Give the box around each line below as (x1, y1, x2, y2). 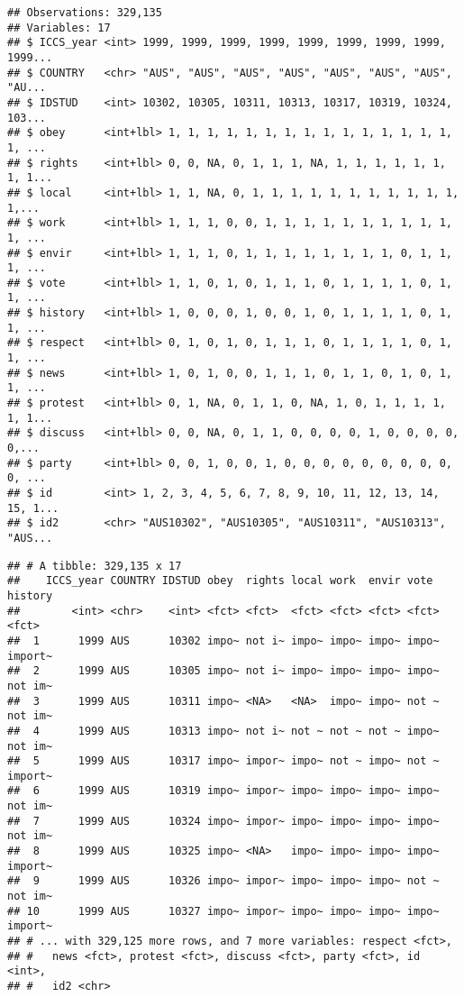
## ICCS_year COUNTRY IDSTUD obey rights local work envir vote (7, 574, 433, 588)
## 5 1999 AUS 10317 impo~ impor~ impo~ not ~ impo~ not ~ (7, 755, 440, 768)
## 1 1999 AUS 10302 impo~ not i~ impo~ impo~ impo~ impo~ (7, 634, 440, 647)
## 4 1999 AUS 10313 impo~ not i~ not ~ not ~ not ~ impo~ (7, 724, 440, 737)
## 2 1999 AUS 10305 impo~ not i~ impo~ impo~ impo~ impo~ (7, 664, 440, 678)
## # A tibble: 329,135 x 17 (7, 559, 182, 572)
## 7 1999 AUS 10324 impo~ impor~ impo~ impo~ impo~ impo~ (7, 814, 440, 828)
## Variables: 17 (7, 21, 111, 34)
